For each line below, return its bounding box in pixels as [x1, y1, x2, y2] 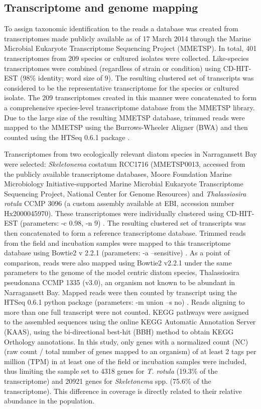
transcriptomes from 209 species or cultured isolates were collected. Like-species [4, 52, 249, 63]
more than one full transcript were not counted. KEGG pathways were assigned [4, 306, 249, 317]
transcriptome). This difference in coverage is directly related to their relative [4, 385, 242, 396]
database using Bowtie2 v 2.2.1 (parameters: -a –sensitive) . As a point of [4, 247, 230, 258]
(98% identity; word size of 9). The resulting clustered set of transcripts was [20, 73, 254, 83]
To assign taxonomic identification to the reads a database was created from [4, 23, 238, 34]
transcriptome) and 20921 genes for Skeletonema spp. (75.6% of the [4, 375, 211, 386]
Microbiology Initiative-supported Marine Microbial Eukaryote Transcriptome [4, 178, 243, 189]
